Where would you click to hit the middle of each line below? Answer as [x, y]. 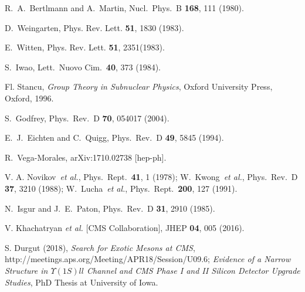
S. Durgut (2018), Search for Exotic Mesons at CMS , [100, 247]
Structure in [26, 270]
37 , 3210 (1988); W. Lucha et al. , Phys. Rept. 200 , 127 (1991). [121, 188]
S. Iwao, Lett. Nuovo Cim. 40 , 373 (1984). [83, 67]
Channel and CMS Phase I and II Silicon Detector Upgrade [193, 270]
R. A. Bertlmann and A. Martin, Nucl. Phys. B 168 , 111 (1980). [124, 8]
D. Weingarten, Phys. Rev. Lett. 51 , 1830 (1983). [94, 27]
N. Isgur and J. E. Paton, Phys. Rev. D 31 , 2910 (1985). [110, 208]
